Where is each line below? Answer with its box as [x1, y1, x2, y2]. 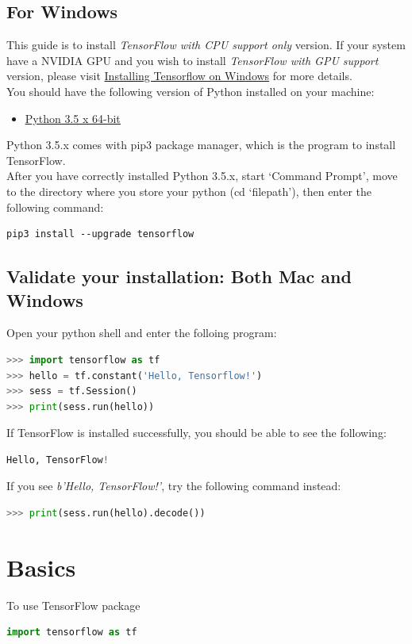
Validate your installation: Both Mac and [6, 264, 352, 289]
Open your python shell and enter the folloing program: [6, 324, 277, 341]
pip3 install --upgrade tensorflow [6, 228, 194, 240]
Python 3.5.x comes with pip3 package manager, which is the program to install [6, 136, 396, 153]
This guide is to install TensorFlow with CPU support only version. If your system [6, 36, 406, 53]
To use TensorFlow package [6, 596, 141, 613]
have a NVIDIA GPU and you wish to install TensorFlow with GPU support [6, 52, 379, 68]
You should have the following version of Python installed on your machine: [6, 82, 375, 99]
